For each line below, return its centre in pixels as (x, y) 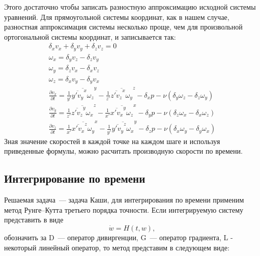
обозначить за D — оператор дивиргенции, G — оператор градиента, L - (119, 237)
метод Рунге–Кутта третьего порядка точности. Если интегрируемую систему (124, 209)
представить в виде (34, 220)
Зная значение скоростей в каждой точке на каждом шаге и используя (112, 141)
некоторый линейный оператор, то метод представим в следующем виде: (117, 247)
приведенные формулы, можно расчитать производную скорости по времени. (123, 151)
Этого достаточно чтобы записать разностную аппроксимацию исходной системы (130, 7)
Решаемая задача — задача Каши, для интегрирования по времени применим (124, 200)
